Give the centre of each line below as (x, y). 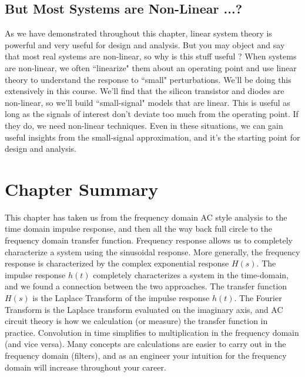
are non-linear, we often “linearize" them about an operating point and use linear (151, 67)
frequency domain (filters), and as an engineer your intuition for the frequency (146, 355)
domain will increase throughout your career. (86, 367)
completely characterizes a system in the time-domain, (191, 274)
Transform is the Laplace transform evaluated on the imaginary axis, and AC (144, 309)
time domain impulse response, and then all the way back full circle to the (138, 228)
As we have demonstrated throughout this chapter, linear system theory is (138, 33)
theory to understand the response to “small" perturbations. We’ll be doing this (148, 79)
